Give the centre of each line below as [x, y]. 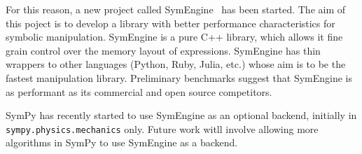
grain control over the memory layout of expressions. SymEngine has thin [163, 50]
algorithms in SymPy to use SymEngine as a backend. [122, 142]
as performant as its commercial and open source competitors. [139, 91]
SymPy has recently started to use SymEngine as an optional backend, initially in [181, 115]
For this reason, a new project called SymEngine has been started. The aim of [176, 9]
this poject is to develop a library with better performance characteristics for [170, 23]
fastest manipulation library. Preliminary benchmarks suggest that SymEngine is [179, 77]
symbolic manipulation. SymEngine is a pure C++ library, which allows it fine [174, 37]
